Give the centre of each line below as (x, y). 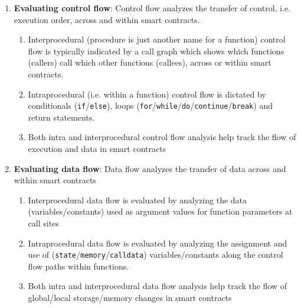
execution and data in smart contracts (97, 148)
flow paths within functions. (78, 266)
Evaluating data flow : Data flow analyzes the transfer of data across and (150, 168)
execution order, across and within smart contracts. (107, 19)
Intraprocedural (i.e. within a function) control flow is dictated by (147, 94)
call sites (43, 223)
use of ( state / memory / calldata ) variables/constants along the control (156, 254)
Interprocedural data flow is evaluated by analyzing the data (138, 200)
